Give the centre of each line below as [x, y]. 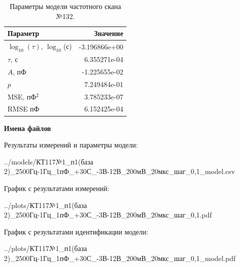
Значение [109, 33]
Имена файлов [27, 128]
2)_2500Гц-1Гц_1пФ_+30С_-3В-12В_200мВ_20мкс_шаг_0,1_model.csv [119, 171]
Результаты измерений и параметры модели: [71, 145]
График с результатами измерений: [57, 188]
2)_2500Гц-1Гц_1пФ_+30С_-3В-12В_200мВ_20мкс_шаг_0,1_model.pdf [120, 258]
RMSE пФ [23, 109]
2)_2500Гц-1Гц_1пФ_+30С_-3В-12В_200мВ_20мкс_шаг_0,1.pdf [108, 215]
